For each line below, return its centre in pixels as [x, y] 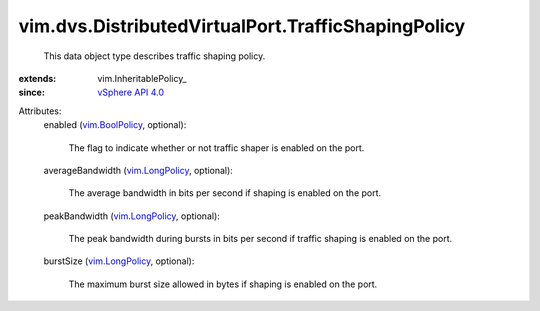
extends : [37, 78]
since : [31, 92]
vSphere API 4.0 [131, 92]
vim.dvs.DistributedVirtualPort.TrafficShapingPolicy [242, 26]
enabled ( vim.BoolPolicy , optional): [115, 125]
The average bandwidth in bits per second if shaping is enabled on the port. [225, 193]
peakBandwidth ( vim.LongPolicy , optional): [131, 216]
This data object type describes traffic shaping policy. [154, 56]
